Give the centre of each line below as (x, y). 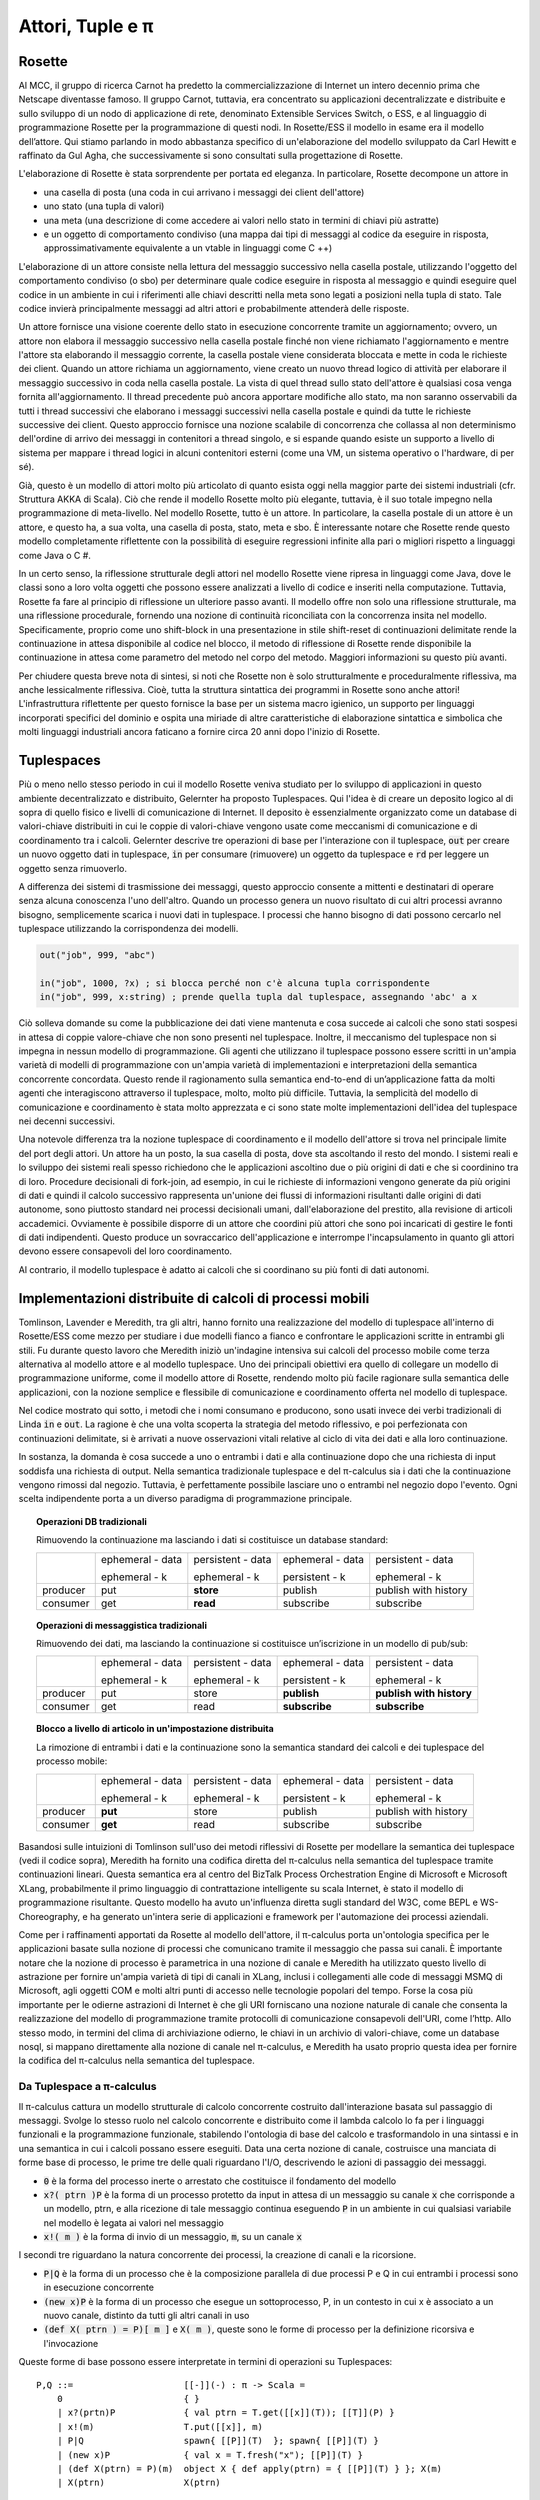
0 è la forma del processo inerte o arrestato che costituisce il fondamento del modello (220, 2181)
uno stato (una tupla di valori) (104, 206)
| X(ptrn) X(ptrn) (139, 2483)
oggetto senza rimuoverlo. (72, 868)
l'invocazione (71, 2343)
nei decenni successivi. (66, 1121)
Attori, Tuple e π (86, 26)
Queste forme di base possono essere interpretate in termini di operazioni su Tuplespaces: (205, 2362)
